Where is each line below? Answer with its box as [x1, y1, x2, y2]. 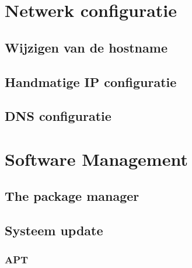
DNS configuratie [5, 107, 111, 125]
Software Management [5, 147, 188, 170]
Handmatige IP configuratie [5, 72, 177, 91]
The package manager [5, 187, 139, 205]
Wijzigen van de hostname [5, 38, 167, 56]
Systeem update [5, 221, 103, 239]
